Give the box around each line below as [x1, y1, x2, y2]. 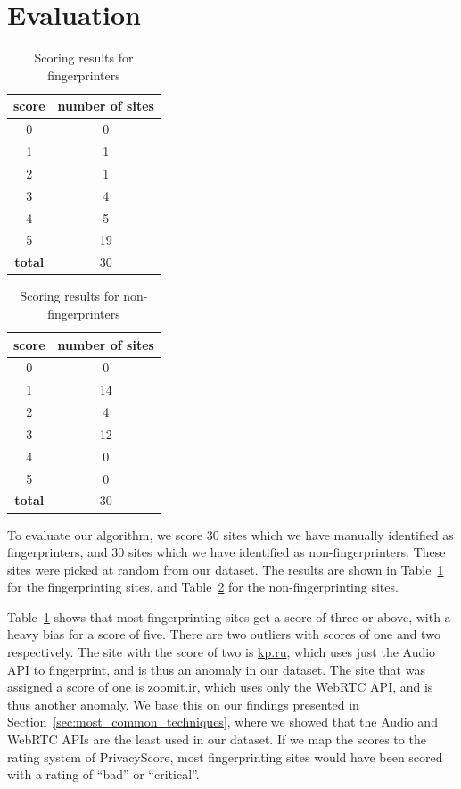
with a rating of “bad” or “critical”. [7, 765, 200, 784]
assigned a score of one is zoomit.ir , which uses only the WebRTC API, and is [7, 677, 433, 696]
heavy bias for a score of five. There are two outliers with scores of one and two [7, 625, 440, 644]
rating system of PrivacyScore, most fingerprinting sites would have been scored [7, 747, 443, 766]
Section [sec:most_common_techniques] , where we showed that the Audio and [7, 712, 438, 731]
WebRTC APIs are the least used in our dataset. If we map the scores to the [7, 730, 426, 749]
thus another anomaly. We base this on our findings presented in [7, 694, 359, 713]
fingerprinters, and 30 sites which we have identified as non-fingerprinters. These [7, 543, 446, 561]
